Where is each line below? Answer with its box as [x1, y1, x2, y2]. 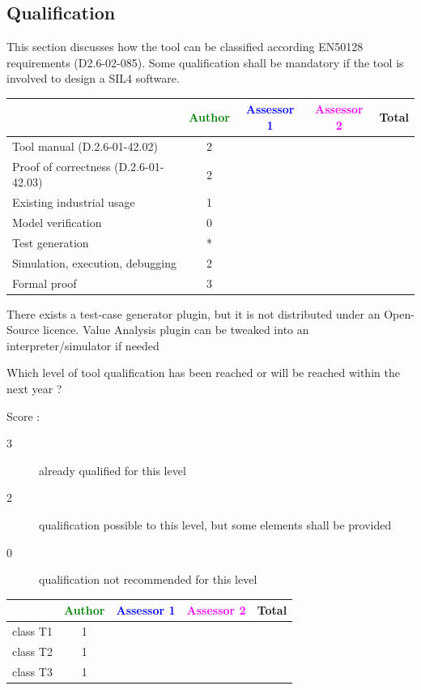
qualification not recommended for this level [39, 571, 257, 588]
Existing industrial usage [12, 194, 135, 211]
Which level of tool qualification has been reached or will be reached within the [6, 364, 400, 381]
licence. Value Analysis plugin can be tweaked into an [43, 321, 309, 338]
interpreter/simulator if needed [6, 336, 159, 354]
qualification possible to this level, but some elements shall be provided [39, 516, 392, 534]
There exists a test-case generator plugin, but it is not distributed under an [6, 305, 381, 322]
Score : [6, 407, 40, 424]
